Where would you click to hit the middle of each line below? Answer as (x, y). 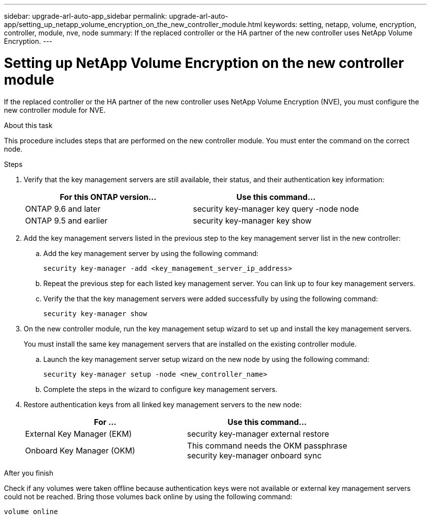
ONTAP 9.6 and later (63, 209)
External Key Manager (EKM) (78, 434)
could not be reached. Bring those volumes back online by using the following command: (148, 496)
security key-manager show (95, 313)
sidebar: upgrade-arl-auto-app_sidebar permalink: (86, 16)
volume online (31, 511)
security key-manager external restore (258, 434)
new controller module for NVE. (55, 110)
